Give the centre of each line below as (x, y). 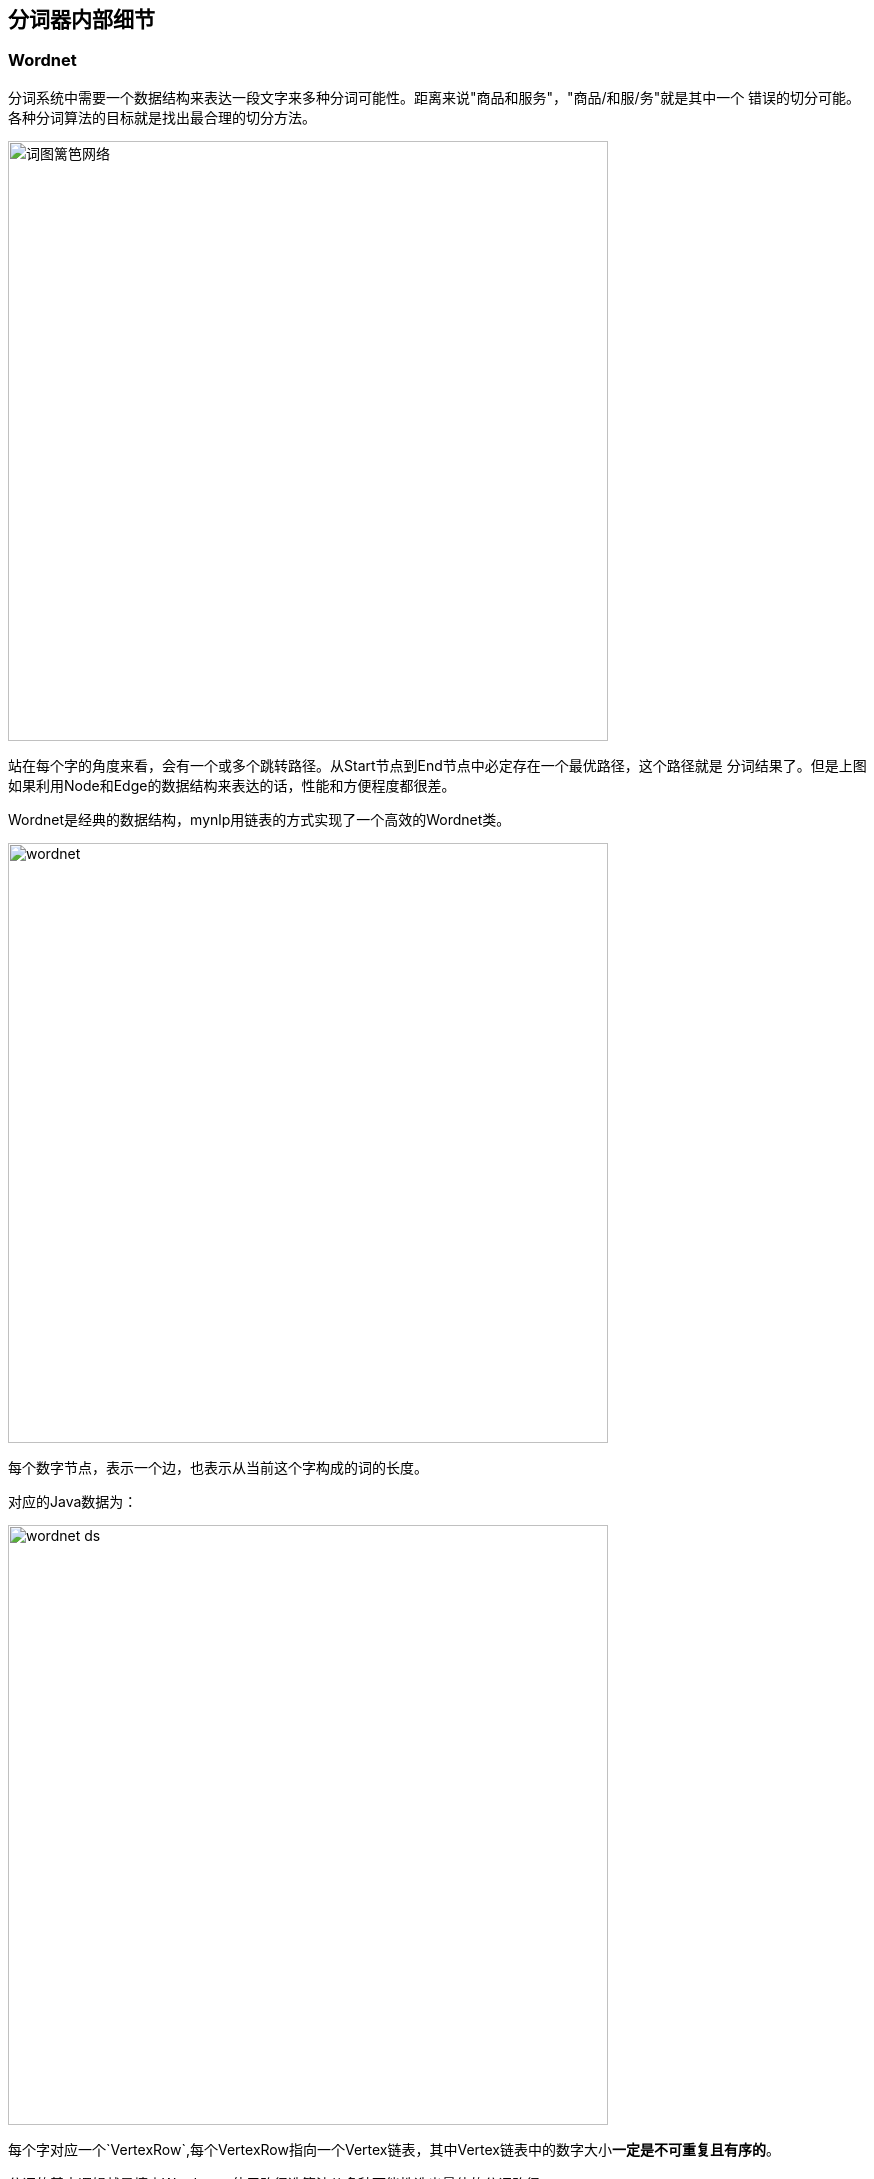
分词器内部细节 (81, 19)
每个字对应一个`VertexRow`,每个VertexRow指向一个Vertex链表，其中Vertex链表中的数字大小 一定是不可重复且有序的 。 (394, 2149)
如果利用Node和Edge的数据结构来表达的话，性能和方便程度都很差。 (232, 785)
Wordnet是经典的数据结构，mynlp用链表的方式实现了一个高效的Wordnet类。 (259, 819)
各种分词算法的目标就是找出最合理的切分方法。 (162, 117)
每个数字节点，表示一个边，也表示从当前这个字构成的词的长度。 (218, 1467)
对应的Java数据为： (73, 1501)
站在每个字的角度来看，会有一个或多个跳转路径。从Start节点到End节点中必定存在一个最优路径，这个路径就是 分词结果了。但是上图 (437, 765)
